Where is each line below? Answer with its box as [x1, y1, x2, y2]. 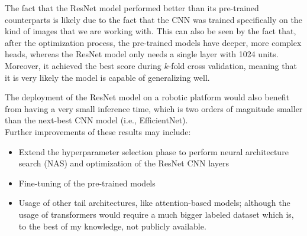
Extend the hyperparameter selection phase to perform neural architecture [18, 145, 289, 158]
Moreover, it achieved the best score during [5, 59, 161, 71]
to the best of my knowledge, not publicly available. [18, 219, 206, 232]
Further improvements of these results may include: [5, 125, 191, 137]
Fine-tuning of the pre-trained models [18, 176, 156, 189]
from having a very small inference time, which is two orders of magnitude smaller [5, 102, 303, 114]
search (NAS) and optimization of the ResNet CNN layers [18, 157, 229, 169]
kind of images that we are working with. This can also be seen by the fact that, [5, 25, 296, 37]
